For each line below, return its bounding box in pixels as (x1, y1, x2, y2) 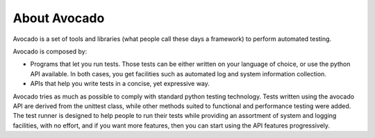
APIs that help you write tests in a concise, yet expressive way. (30, 80, 210, 88)
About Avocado (12, 10, 105, 26)
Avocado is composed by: (12, 47, 87, 55)
